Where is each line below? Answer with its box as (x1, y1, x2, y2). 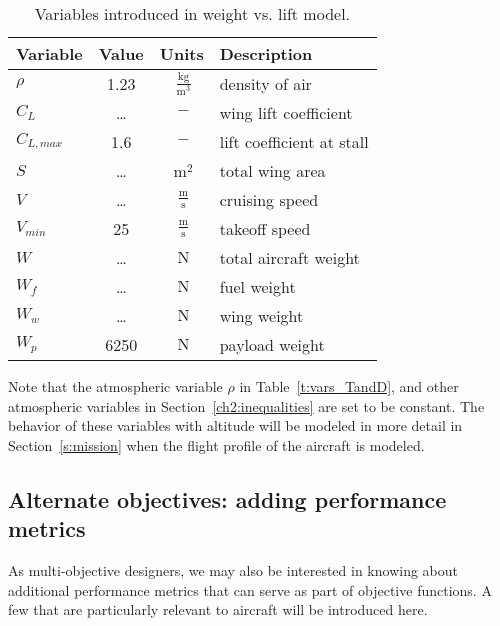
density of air (219, 72, 312, 95)
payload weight (219, 333, 325, 356)
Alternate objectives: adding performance (8, 483, 447, 514)
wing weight (219, 304, 304, 327)
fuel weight (219, 275, 296, 298)
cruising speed (219, 188, 319, 211)
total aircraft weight (219, 246, 360, 269)
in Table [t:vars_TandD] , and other (239, 376, 459, 396)
